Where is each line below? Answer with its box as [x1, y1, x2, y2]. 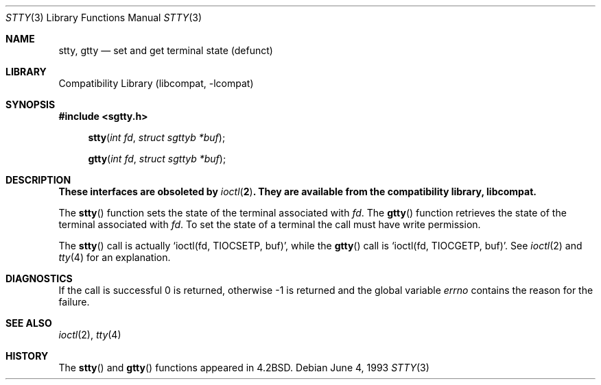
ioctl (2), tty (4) [58, 329, 121, 340]
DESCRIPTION [5, 174, 71, 186]
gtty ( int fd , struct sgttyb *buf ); [88, 153, 226, 164]
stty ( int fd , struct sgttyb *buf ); [88, 132, 226, 143]
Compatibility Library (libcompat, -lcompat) [58, 77, 254, 89]
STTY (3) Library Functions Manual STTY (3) [5, 12, 202, 23]
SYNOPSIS [5, 99, 56, 110]
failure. [58, 296, 90, 308]
